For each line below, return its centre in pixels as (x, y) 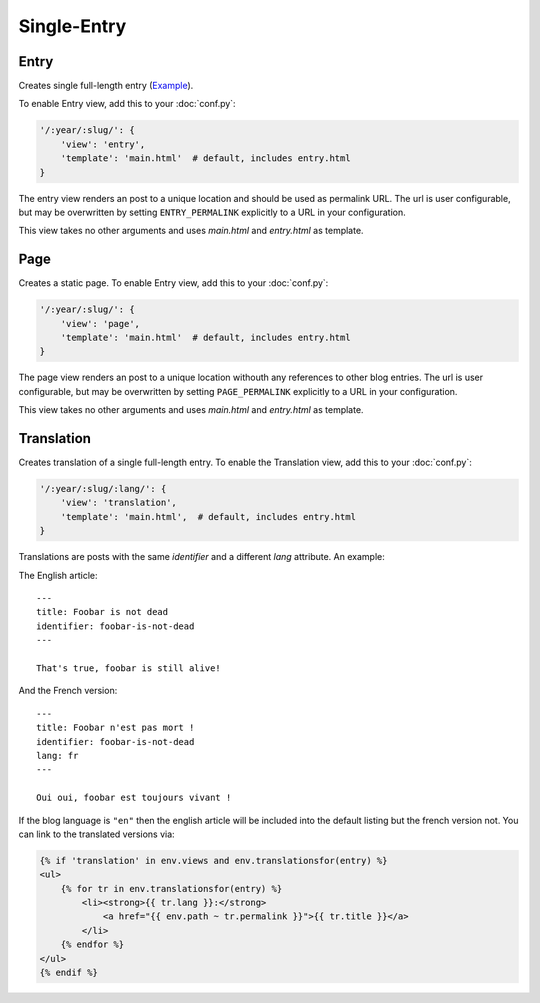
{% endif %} (69, 972)
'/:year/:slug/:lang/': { (103, 489)
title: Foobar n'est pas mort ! (115, 728)
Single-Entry (72, 26)
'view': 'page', (100, 323)
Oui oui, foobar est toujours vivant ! (134, 798)
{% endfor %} (92, 944)
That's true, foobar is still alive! (129, 668)
